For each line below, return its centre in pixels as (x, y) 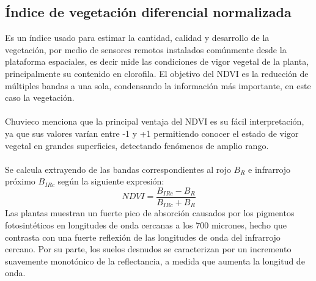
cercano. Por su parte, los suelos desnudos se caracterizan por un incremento (148, 249)
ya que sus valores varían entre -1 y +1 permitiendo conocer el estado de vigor (152, 133)
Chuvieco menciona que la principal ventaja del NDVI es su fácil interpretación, (155, 121)
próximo (20, 181)
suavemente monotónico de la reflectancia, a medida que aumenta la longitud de (155, 261)
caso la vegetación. (40, 97)
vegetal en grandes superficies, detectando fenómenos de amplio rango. (137, 145)
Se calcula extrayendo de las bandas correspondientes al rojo (118, 169)
